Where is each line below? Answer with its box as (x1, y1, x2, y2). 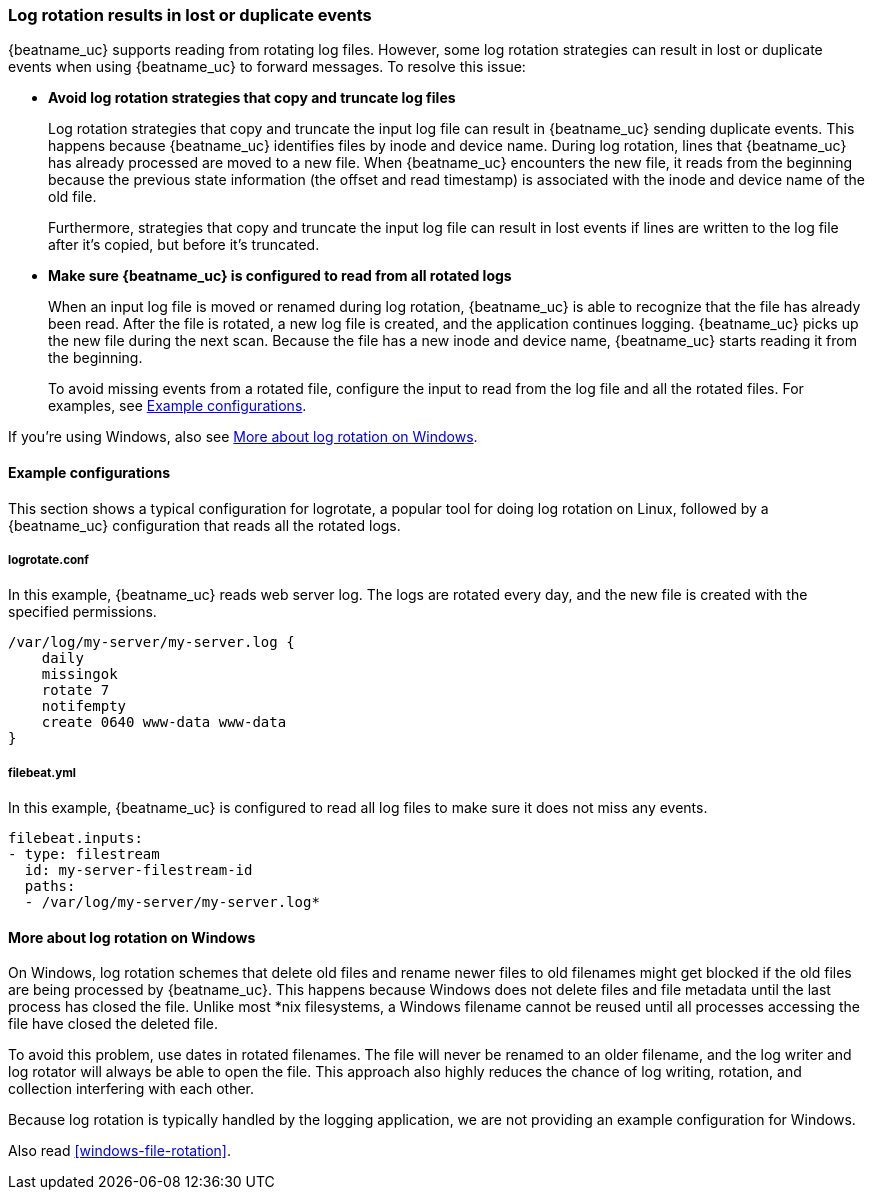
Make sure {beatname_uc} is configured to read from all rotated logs (48, 267, 512, 285)
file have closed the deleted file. (8, 1015, 219, 1033)
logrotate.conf (8, 552, 89, 567)
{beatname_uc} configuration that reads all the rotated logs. (8, 516, 401, 534)
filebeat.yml (8, 765, 76, 780)
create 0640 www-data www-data (41, 714, 287, 731)
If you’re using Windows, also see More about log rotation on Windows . (8, 428, 478, 446)
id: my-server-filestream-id (24, 862, 253, 879)
